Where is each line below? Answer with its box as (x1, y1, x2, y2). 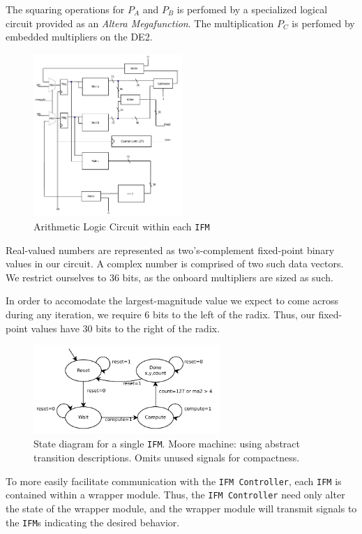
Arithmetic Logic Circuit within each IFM (33, 218, 210, 233)
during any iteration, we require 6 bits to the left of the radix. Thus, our (6, 307, 315, 322)
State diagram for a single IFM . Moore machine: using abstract (33, 436, 300, 451)
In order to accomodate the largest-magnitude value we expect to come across (6, 293, 339, 308)
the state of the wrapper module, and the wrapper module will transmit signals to (6, 500, 357, 515)
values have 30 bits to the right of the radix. (31, 320, 220, 335)
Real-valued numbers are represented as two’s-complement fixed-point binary (6, 242, 335, 257)
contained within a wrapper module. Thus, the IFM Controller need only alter (6, 487, 345, 502)
